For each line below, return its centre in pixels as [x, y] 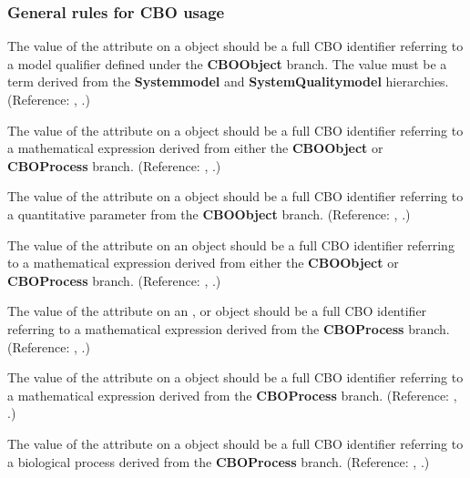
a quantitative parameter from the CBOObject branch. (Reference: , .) [209, 214]
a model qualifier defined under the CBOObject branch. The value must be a [227, 63]
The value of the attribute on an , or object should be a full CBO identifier [217, 311]
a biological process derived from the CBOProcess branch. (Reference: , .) [219, 461]
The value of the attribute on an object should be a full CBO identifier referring [231, 244]
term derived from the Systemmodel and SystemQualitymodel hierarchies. [228, 81]
